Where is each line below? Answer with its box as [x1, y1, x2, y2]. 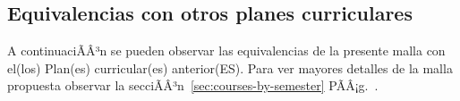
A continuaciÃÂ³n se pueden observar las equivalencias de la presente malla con [7, 41, 446, 60]
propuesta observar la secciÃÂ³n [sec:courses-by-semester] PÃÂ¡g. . [7, 76, 379, 95]
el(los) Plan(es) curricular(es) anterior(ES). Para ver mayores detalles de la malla [7, 58, 453, 77]
